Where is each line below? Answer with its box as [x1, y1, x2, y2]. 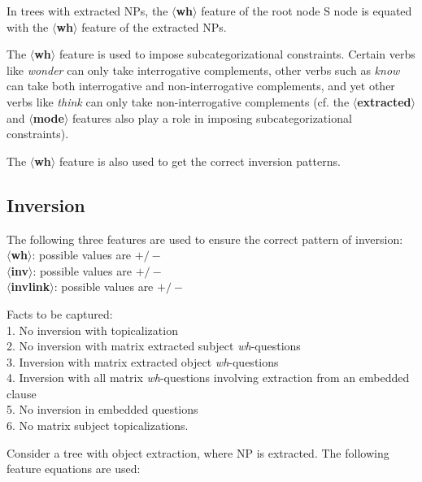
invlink [11, 278, 50, 295]
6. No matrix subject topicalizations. [7, 417, 189, 434]
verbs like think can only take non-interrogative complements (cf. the [7, 93, 350, 110]
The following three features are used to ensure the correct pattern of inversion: [7, 230, 403, 247]
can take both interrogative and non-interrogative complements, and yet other [7, 77, 395, 94]
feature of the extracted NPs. [81, 18, 227, 35]
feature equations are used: [7, 460, 141, 477]
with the [7, 18, 49, 35]
